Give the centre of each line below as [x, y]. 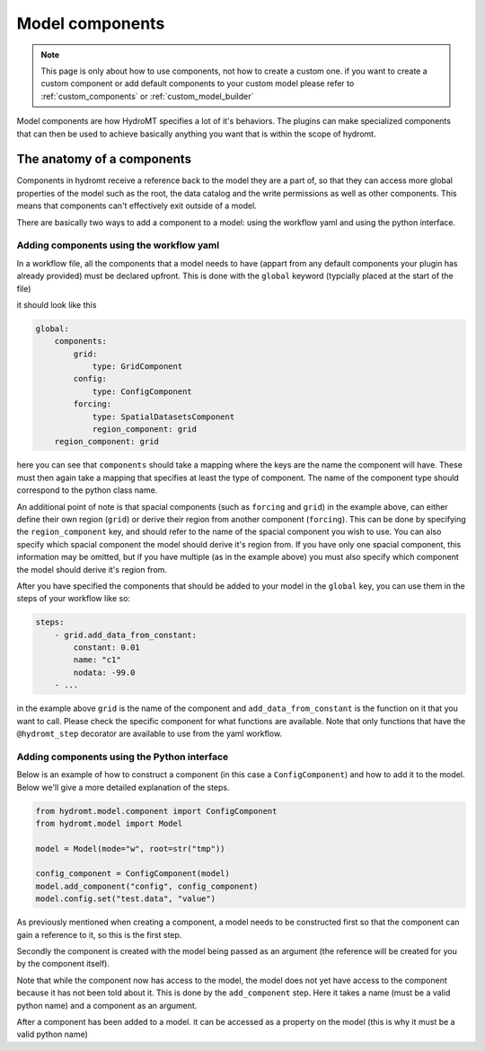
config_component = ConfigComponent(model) [133, 874]
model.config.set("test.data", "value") [125, 899]
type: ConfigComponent [142, 391]
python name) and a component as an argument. [107, 1005]
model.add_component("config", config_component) [147, 886]
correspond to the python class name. [87, 490]
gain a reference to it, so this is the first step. [99, 934]
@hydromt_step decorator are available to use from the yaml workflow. [150, 733]
